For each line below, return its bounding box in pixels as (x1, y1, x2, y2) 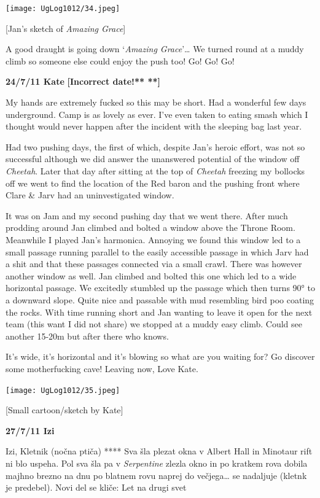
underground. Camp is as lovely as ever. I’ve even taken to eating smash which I (6, 107, 308, 120)
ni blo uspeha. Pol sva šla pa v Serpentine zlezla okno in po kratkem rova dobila (6, 456, 308, 469)
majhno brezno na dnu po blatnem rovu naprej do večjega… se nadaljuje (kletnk (6, 469, 307, 481)
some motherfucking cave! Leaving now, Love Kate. (6, 362, 198, 375)
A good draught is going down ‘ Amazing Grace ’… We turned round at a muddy (6, 42, 304, 55)
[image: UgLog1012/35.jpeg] (6, 386, 120, 395)
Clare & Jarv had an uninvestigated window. (6, 189, 174, 201)
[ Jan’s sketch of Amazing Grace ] (6, 21, 126, 34)
